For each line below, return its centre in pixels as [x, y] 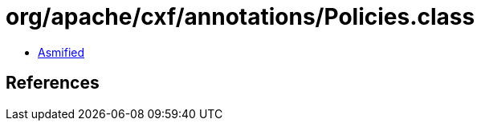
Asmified [61, 52]
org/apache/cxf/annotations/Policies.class [240, 17]
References [53, 83]
